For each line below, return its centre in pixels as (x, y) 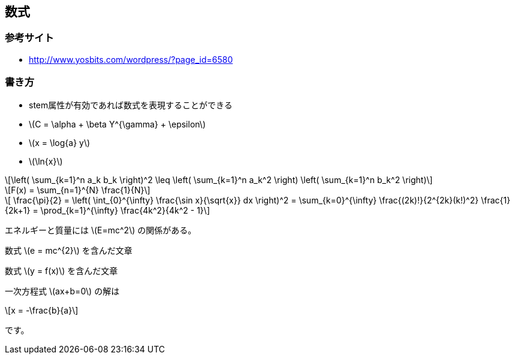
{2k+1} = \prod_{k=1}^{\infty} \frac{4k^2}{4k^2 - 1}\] (107, 210)
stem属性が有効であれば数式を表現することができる (131, 105)
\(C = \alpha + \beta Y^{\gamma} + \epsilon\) (117, 124)
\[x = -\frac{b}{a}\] (42, 310)
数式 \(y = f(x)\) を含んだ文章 (61, 270)
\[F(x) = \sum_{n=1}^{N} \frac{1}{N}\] (78, 190)
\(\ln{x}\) (46, 161)
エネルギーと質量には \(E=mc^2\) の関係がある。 (101, 230)
